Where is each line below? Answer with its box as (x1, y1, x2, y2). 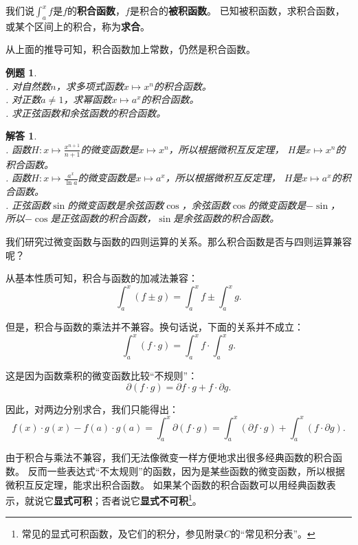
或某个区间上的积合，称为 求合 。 (5, 19, 150, 33)
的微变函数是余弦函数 (67, 197, 164, 212)
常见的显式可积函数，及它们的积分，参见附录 (21, 526, 224, 541)
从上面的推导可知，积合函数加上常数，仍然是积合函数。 (5, 42, 256, 56)
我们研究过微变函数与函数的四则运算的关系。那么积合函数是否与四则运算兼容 (5, 234, 352, 248)
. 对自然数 (5, 78, 51, 93)
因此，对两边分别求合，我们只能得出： (5, 401, 179, 416)
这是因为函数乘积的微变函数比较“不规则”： (5, 368, 198, 382)
